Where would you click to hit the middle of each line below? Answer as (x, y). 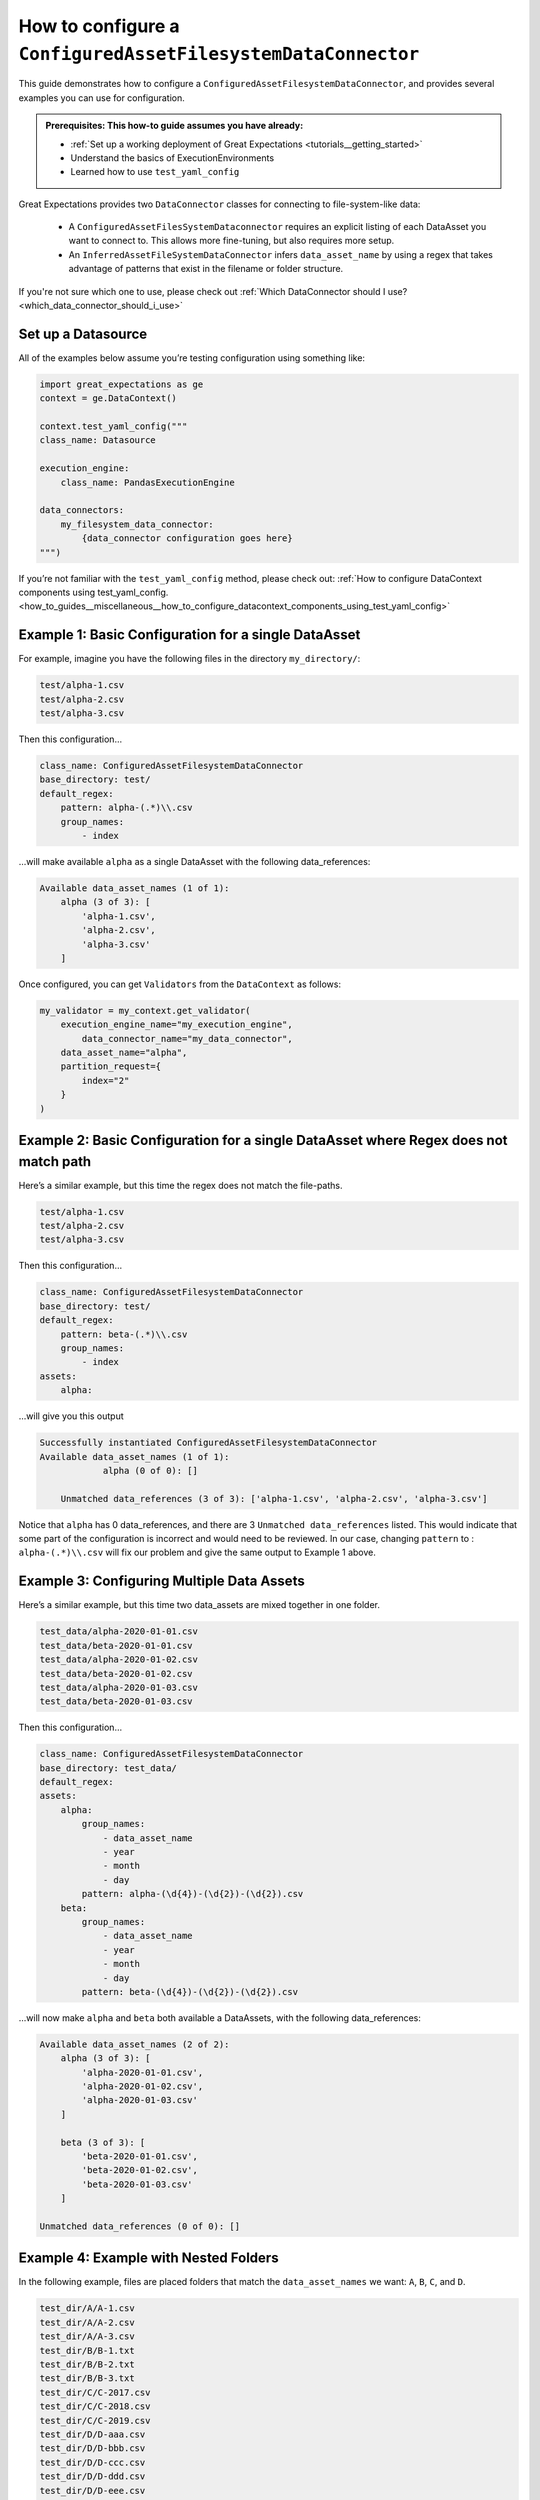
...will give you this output (71, 1416)
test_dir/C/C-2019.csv (95, 2420)
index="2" (105, 1080)
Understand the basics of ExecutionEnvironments (172, 157)
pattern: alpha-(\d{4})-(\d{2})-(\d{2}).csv (192, 1894)
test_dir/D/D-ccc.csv (92, 2462)
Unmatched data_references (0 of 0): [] (139, 2226)
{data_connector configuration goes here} (187, 538)
